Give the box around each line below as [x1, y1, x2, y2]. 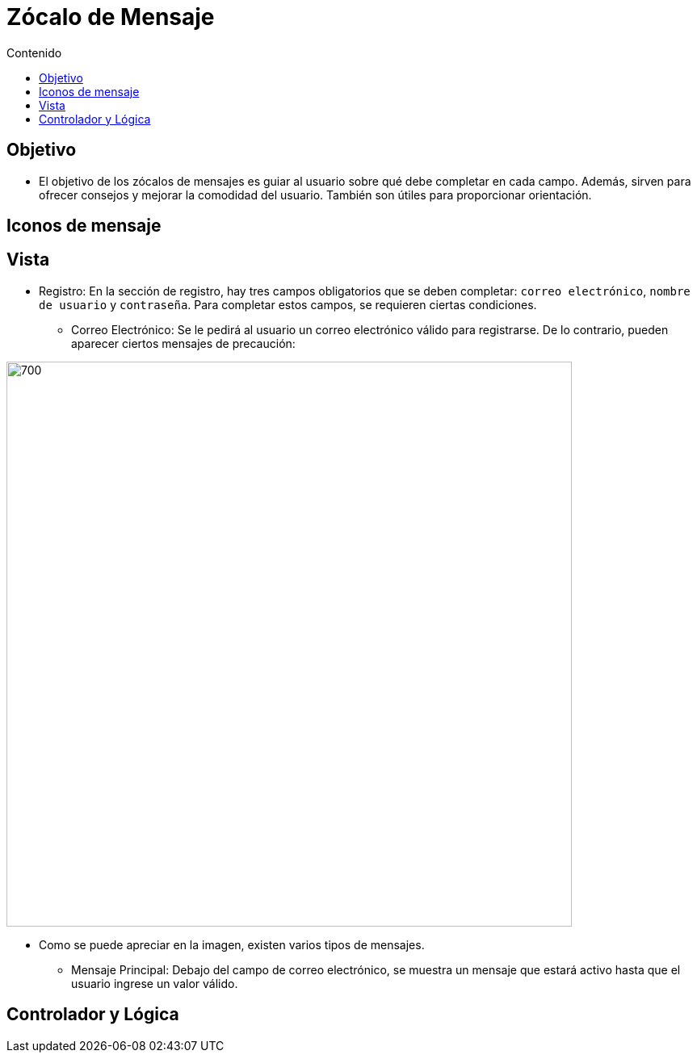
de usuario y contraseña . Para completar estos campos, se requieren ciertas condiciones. [39, 297, 537, 312]
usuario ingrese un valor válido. [71, 976, 238, 990]
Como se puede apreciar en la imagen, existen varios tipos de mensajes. [39, 937, 425, 952]
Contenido [6, 45, 62, 60]
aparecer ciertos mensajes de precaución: [71, 336, 296, 350]
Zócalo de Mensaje [6, 3, 215, 31]
